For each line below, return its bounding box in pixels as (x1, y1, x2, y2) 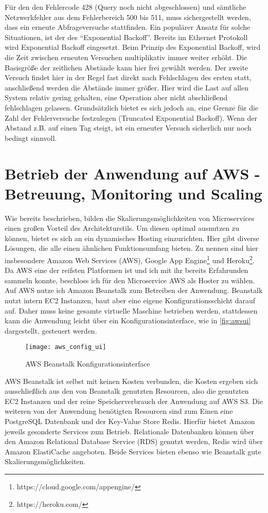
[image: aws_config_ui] (25, 343, 106, 351)
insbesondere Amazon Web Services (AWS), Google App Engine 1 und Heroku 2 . (5, 253, 255, 265)
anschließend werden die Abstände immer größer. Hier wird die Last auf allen (5, 82, 248, 93)
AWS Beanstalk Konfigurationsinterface (25, 358, 150, 369)
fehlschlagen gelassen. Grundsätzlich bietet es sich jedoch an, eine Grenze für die (5, 102, 259, 113)
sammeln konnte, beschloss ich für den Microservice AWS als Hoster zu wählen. (5, 274, 255, 285)
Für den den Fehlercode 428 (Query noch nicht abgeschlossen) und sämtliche (5, 2, 246, 12)
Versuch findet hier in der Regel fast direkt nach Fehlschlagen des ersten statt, (5, 72, 252, 83)
